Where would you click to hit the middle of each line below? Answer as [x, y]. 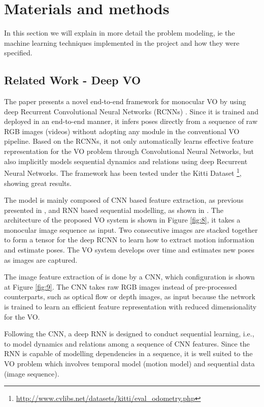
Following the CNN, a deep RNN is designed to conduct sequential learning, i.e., [129, 334]
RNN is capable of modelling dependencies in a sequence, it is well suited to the [128, 353]
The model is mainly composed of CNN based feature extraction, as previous [124, 200]
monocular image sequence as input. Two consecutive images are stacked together [131, 229]
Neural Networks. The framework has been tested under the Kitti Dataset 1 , [123, 172]
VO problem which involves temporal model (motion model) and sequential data [129, 364]
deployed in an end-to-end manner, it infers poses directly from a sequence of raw [131, 121]
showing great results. [38, 183]
